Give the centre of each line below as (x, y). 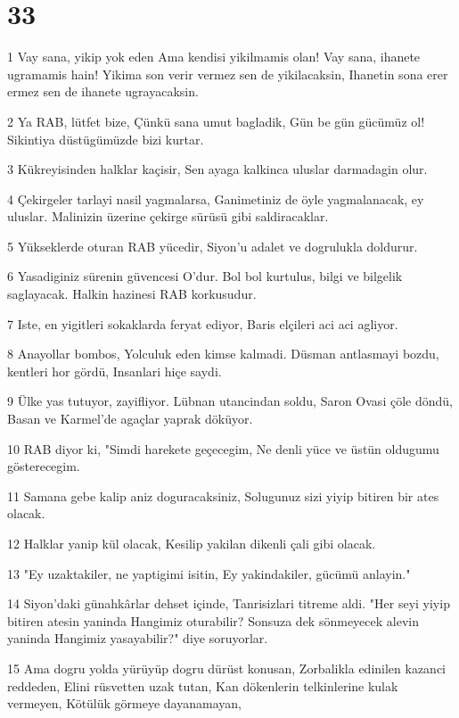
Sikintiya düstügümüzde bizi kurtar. (106, 139)
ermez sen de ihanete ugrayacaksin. (103, 91)
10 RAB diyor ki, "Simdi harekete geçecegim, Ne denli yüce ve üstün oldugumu (223, 448)
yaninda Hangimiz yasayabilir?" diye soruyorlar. (138, 638)
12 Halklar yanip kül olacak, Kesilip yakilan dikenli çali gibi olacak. (192, 543)
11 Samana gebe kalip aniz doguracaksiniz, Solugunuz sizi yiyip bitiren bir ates (223, 495)
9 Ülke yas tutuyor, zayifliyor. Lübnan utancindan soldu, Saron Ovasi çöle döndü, (230, 401)
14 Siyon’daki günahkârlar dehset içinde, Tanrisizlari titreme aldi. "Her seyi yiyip (229, 603)
